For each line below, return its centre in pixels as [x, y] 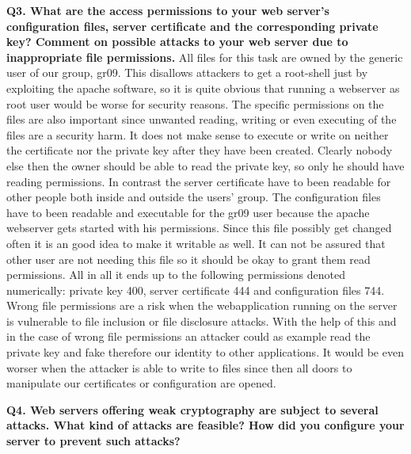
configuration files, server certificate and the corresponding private [192, 26]
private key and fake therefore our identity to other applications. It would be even [205, 352]
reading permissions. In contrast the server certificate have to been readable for [199, 181]
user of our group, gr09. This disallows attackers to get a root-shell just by [187, 72]
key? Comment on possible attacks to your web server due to [177, 42]
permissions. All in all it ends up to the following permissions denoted [176, 275]
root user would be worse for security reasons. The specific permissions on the [195, 103]
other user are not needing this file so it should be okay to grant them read [188, 259]
